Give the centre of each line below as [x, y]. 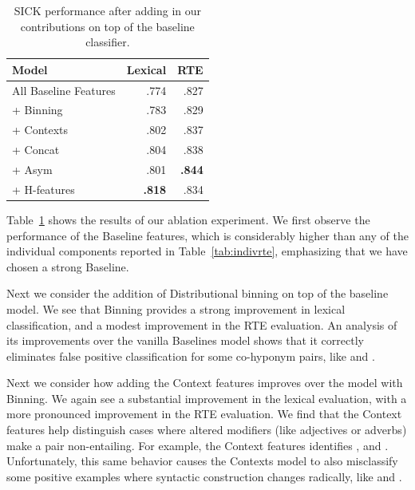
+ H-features [43, 189]
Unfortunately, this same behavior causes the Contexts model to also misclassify [202, 461]
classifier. [108, 42]
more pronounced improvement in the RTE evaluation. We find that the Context [204, 414]
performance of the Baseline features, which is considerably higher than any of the [207, 235]
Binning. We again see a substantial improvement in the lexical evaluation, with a [207, 398]
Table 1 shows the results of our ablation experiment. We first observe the [188, 219]
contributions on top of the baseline [107, 26]
